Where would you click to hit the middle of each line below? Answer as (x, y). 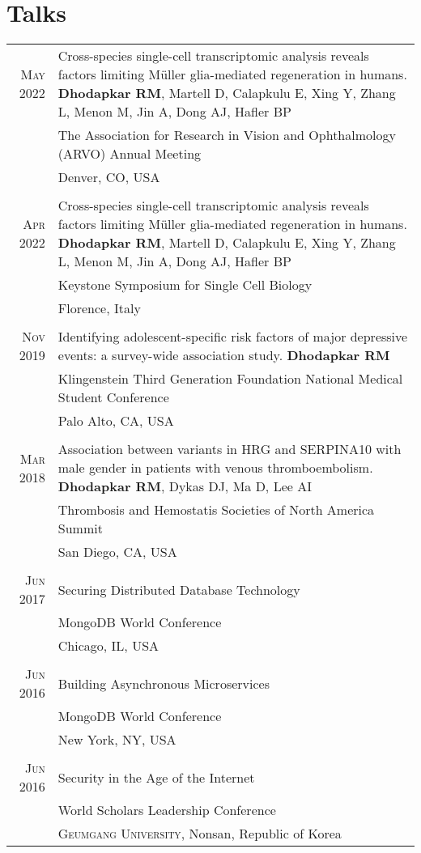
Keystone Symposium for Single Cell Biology (185, 285)
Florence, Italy (99, 308)
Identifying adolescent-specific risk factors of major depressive (233, 337)
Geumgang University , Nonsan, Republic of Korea (200, 834)
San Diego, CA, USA (117, 552)
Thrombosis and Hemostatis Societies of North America (216, 510)
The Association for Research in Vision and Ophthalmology (227, 135)
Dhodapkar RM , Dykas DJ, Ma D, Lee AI (185, 486)
